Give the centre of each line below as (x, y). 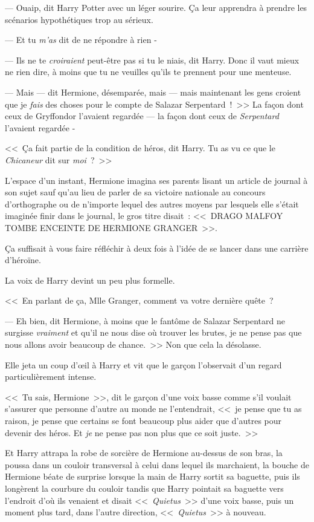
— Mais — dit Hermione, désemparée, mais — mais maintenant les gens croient (153, 92)
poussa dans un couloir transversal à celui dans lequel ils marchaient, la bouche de (157, 464)
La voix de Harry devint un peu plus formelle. (90, 280)
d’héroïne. (23, 260)
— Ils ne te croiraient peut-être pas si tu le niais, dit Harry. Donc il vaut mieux (152, 60)
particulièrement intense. (51, 377)
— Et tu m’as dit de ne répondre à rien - (81, 40)
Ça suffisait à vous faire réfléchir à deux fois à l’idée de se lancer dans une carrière (157, 248)
